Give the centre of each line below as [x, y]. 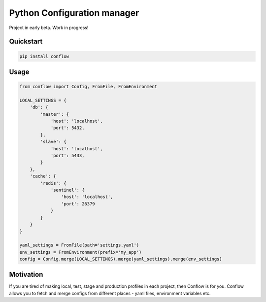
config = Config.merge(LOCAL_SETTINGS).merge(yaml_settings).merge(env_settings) [121, 259]
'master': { [54, 114]
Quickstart [26, 42]
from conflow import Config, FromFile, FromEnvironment [88, 87]
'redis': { [53, 183]
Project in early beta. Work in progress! [49, 28]
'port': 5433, [67, 156]
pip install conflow [44, 56]
